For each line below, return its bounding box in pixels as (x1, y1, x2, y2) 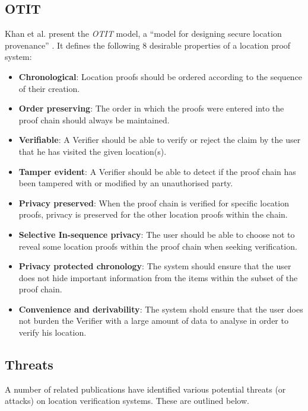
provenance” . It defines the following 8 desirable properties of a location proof (5, 39, 291, 51)
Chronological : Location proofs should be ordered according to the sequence (18, 70, 303, 82)
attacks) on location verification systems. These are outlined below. (5, 394, 249, 407)
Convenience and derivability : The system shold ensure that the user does (18, 302, 303, 315)
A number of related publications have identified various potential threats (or (5, 383, 286, 395)
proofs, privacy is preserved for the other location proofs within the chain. (18, 208, 288, 221)
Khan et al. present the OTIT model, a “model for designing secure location (5, 27, 282, 40)
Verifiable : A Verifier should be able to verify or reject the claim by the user (18, 133, 301, 146)
